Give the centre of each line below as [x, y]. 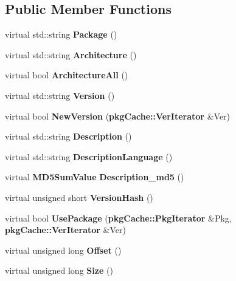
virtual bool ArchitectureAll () [67, 75]
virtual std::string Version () [60, 95]
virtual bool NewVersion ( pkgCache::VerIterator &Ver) [118, 116]
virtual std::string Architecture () [71, 54]
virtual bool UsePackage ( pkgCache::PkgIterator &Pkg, [118, 218]
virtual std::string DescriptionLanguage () [89, 156]
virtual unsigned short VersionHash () [79, 197]
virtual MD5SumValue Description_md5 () [95, 177]
